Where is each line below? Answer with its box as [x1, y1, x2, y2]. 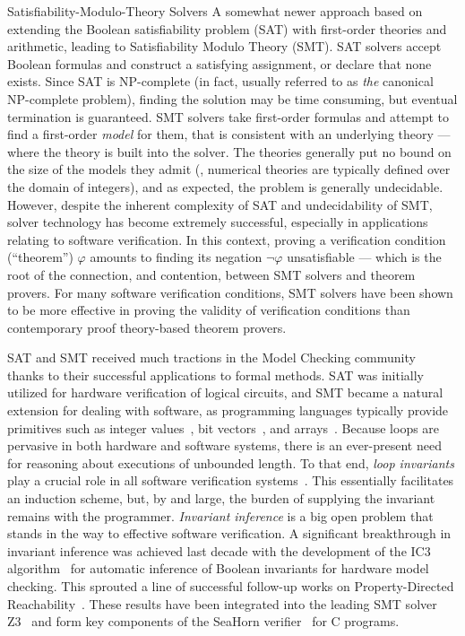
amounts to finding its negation [90, 248, 263, 266]
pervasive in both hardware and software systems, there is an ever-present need [7, 436, 442, 455]
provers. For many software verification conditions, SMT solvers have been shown [7, 283, 453, 301]
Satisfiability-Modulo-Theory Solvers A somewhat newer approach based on [7, 2, 423, 20]
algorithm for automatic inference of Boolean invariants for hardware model [7, 559, 429, 578]
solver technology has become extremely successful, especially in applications [7, 213, 428, 231]
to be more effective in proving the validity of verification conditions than [7, 301, 410, 319]
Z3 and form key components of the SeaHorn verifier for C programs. [7, 612, 400, 631]
